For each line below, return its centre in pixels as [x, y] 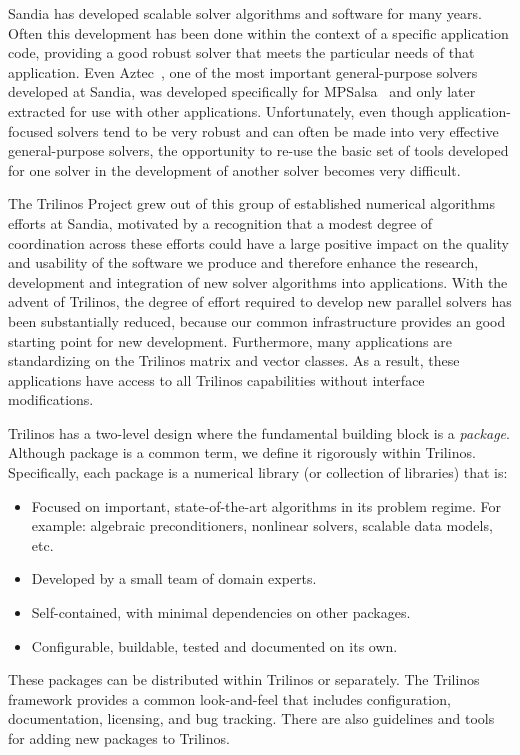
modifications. [51, 399]
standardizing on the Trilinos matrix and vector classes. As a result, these [234, 360]
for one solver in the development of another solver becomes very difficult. [234, 169]
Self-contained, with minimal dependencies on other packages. [221, 612]
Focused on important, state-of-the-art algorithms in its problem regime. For [266, 505]
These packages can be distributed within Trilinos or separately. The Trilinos [244, 679]
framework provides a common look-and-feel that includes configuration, [229, 698]
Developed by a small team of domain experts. [174, 578]
